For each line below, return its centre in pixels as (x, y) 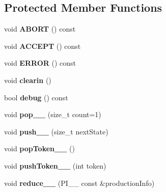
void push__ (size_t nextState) (56, 131)
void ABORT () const (40, 29)
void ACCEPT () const (43, 46)
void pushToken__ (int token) (55, 165)
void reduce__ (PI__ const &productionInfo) (79, 183)
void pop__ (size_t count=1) (53, 114)
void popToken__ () (39, 148)
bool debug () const (36, 97)
